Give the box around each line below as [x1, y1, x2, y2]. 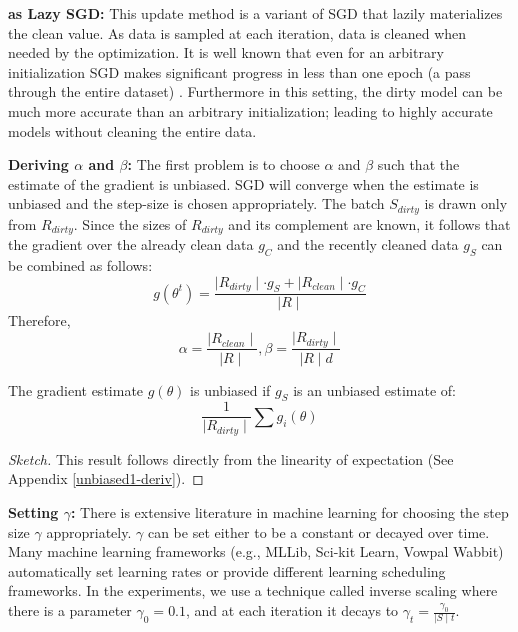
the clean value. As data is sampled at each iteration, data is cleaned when [8, 22, 467, 43]
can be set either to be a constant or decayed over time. [147, 521, 490, 542]
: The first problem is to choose [127, 154, 320, 175]
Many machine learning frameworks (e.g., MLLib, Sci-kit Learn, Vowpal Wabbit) [8, 541, 504, 562]
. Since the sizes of [73, 213, 187, 234]
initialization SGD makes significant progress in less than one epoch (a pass [8, 61, 471, 82]
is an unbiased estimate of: [293, 379, 456, 400]
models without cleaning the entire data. [8, 120, 257, 141]
